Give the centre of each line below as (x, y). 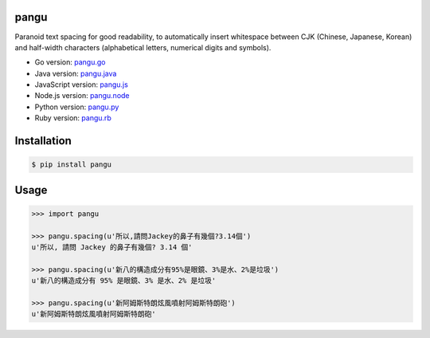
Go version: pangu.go (70, 62)
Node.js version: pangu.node (82, 96)
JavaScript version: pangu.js (82, 84)
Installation (43, 141)
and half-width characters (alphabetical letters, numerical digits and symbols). (143, 47)
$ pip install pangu (71, 165)
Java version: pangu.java (76, 73)
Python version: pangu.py (77, 107)
